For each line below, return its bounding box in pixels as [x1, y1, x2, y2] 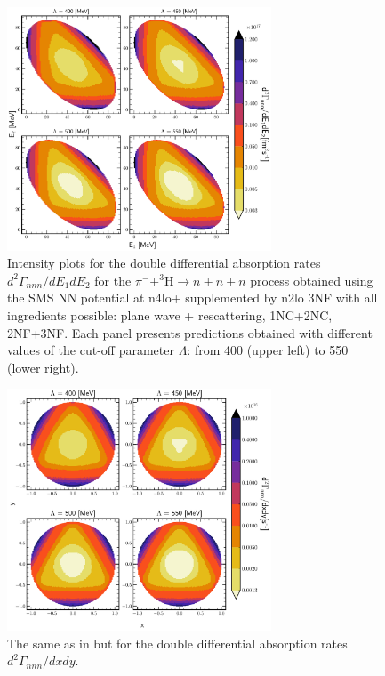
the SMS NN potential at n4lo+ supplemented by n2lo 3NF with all [7, 288, 378, 307]
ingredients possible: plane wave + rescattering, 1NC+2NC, [7, 305, 333, 324]
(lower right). [7, 358, 79, 376]
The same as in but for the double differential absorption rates [7, 633, 348, 652]
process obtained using [250, 270, 373, 289]
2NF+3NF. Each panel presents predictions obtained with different [7, 323, 373, 342]
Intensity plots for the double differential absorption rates [7, 253, 321, 272]
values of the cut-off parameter [7, 341, 174, 359]
